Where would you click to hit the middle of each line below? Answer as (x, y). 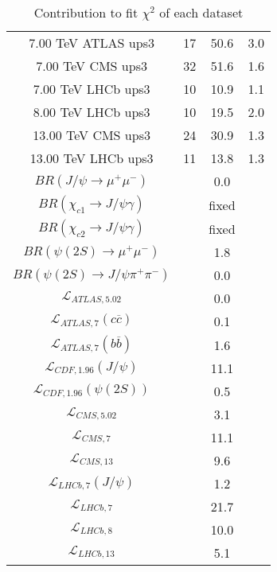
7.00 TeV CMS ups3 (92, 66)
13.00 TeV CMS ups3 (92, 135)
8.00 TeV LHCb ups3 (92, 112)
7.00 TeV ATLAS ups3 (92, 43)
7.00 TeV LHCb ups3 (92, 89)
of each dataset (201, 12)
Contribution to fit (86, 12)
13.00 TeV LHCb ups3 (92, 158)
